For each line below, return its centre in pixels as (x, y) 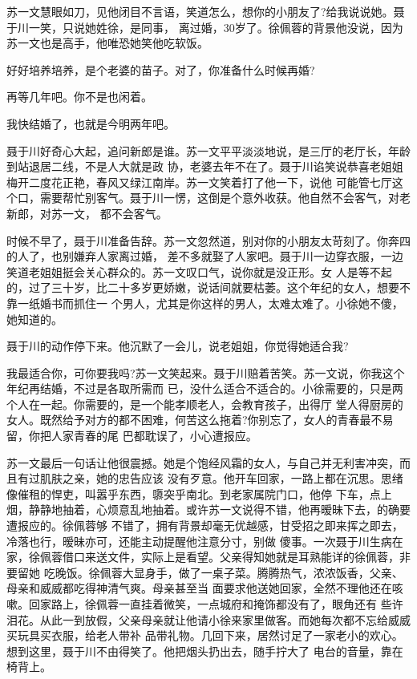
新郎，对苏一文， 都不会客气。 (87, 213)
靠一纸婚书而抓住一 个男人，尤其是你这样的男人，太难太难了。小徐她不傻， (205, 303)
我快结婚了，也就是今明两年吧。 (91, 123)
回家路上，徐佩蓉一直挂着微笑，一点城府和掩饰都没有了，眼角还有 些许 (216, 604)
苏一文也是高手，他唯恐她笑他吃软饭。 (107, 43)
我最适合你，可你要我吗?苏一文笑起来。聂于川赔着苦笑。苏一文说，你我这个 (206, 372)
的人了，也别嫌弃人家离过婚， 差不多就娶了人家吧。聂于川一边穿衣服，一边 (205, 256)
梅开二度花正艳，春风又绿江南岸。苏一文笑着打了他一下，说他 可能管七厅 (199, 182)
